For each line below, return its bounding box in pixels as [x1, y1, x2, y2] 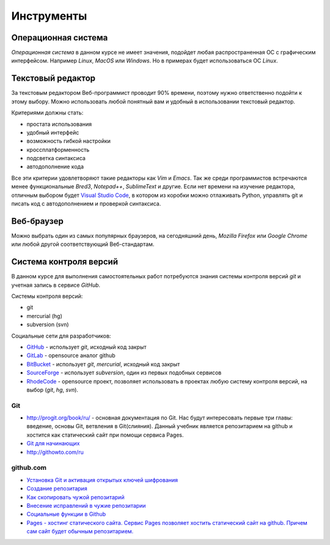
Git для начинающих [26, 440, 80, 447]
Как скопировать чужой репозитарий [26, 493, 125, 501]
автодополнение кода [26, 163, 84, 171]
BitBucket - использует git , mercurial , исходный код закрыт [26, 360, 180, 368]
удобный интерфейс [26, 128, 79, 136]
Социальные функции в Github [26, 511, 106, 518]
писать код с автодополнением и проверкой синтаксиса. [11, 200, 161, 207]
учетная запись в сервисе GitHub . [11, 281, 101, 289]
